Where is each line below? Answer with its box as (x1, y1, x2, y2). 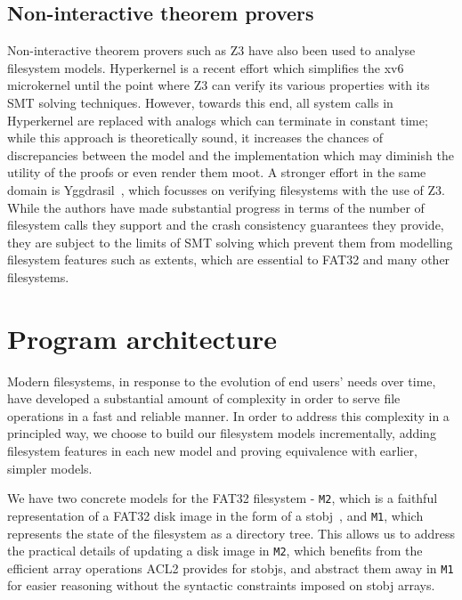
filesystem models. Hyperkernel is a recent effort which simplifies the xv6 (7, 58, 404, 77)
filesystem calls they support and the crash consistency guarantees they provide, (7, 215, 444, 234)
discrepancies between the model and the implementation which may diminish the (7, 145, 454, 164)
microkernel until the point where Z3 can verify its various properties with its (7, 76, 430, 94)
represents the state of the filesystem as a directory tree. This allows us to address (7, 523, 456, 542)
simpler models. (7, 458, 93, 477)
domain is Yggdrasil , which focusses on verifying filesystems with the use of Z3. (7, 180, 445, 199)
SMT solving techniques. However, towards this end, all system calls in (7, 93, 393, 111)
